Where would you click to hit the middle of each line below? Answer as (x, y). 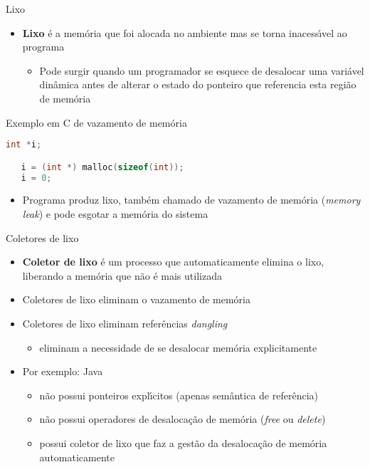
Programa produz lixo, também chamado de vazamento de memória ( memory (191, 200)
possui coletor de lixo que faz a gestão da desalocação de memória (183, 442)
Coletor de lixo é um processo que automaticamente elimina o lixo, (173, 262)
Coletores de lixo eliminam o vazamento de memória (136, 299)
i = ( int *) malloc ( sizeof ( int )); (102, 167)
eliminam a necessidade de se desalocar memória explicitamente (178, 347)
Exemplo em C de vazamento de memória (96, 122)
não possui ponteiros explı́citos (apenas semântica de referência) (179, 395)
